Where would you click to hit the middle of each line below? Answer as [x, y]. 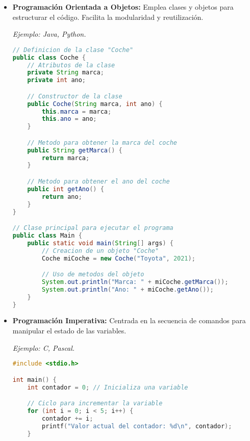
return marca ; [66, 158]
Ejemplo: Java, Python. [49, 34]
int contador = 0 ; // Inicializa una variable [108, 387]
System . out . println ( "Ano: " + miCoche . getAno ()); [128, 289]
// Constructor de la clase [75, 96]
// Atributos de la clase [71, 65]
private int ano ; [57, 80]
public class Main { [47, 235]
